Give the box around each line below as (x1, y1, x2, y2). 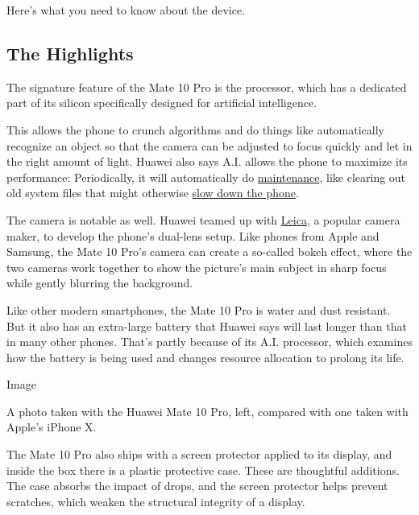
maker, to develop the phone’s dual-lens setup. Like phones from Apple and (6, 227, 380, 244)
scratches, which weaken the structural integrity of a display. (6, 492, 305, 509)
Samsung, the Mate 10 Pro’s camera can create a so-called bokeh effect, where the (6, 243, 413, 260)
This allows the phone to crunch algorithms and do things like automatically (6, 121, 385, 138)
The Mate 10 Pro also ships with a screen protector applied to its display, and (6, 446, 392, 463)
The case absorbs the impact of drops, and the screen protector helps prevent (6, 477, 388, 494)
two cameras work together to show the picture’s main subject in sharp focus (6, 258, 387, 275)
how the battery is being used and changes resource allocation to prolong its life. (6, 348, 404, 365)
